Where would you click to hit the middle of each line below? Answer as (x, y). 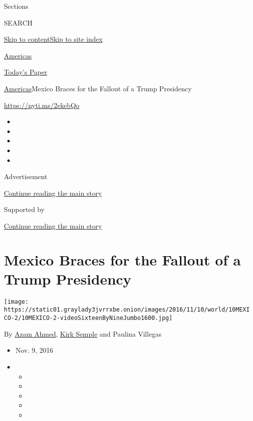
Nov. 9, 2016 (34, 350)
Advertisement (26, 176)
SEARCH (18, 22)
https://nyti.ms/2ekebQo (42, 105)
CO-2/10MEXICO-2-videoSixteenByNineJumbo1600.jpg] (88, 318)
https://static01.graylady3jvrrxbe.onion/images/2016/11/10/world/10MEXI (127, 310)
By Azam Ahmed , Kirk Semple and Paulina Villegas (83, 333)
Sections (16, 6)
